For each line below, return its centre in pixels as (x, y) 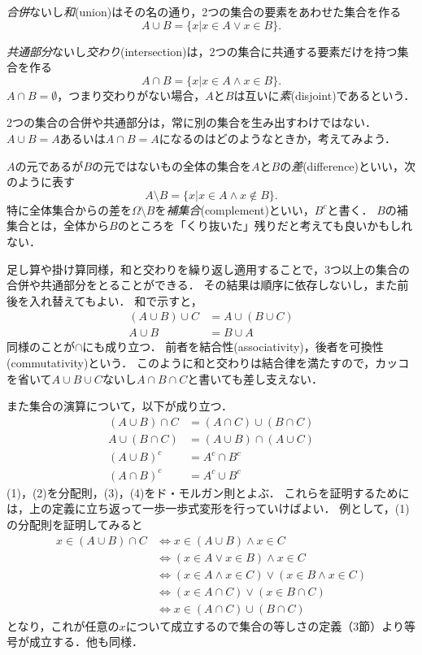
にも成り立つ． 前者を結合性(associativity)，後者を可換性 (233, 347)
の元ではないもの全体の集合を (172, 165)
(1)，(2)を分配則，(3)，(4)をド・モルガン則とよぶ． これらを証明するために (208, 492)
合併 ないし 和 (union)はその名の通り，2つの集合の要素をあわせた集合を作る (204, 11)
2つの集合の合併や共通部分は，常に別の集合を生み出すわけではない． (191, 122)
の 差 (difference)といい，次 (348, 165)
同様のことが (41, 347)
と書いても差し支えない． (255, 378)
